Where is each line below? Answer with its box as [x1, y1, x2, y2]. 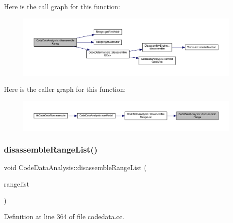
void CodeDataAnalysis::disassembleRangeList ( [4, 162, 147, 172]
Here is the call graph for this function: [4, 1, 120, 11]
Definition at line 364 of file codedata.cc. [4, 211, 124, 222]
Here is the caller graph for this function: [4, 84, 126, 94]
